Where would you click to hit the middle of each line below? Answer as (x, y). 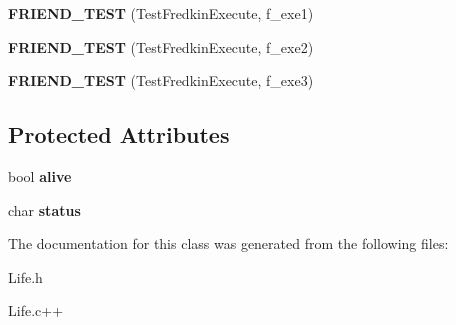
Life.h (25, 276)
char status (44, 209)
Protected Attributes (119, 134)
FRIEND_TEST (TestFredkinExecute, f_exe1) (161, 13)
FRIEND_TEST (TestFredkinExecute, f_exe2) (161, 46)
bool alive (40, 175)
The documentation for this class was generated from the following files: (228, 243)
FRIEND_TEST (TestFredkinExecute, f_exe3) (161, 80)
